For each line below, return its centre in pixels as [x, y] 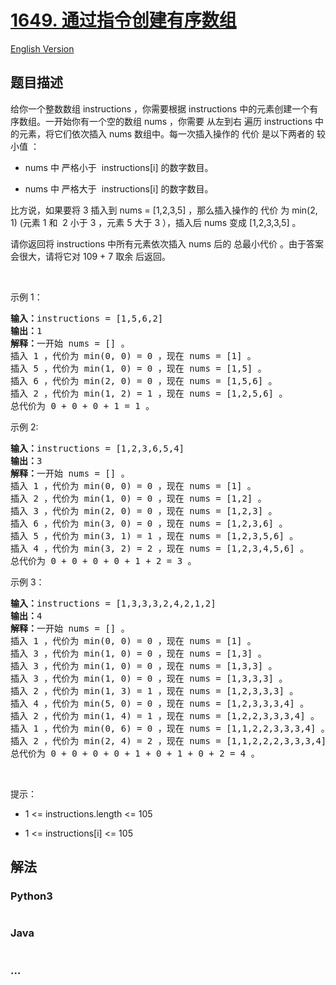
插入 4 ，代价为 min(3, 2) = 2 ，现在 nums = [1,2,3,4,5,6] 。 [160, 548]
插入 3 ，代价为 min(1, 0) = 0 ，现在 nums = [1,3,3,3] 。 [149, 678]
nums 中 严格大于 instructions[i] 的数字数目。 [119, 188]
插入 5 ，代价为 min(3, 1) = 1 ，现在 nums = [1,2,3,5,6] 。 [154, 535]
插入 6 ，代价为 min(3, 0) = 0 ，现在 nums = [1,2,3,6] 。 [149, 523]
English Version [42, 48]
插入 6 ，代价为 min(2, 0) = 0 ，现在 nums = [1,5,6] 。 [144, 380]
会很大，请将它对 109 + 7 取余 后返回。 [91, 256]
